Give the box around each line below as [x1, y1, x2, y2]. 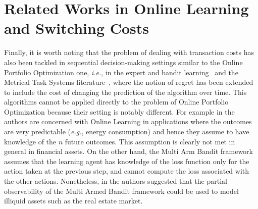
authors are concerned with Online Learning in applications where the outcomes [4, 116, 252, 127]
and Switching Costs [4, 18, 149, 38]
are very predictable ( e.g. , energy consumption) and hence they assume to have [4, 126, 249, 137]
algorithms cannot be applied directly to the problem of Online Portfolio [4, 96, 229, 107]
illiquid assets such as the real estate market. [4, 195, 143, 206]
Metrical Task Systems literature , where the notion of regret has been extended [4, 77, 253, 87]
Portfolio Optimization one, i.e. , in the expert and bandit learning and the [4, 67, 238, 77]
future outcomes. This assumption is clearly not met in [65, 136, 235, 146]
